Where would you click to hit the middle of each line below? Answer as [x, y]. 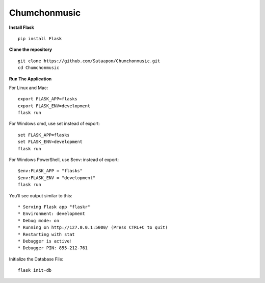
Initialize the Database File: [36, 259]
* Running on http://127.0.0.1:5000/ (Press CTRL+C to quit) [93, 227]
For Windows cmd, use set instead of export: [54, 124]
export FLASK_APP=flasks [48, 99]
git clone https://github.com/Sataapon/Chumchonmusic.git [89, 61]
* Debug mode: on [39, 221]
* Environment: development [52, 214]
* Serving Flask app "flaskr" [54, 207]
